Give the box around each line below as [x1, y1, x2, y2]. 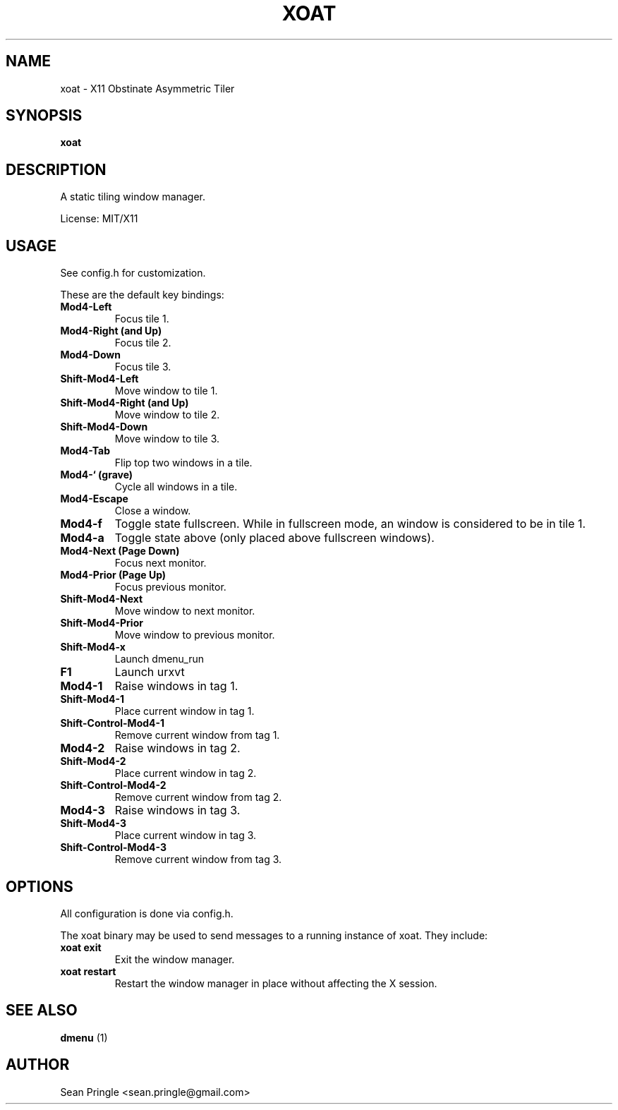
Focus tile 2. [114, 337, 171, 349]
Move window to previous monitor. [114, 629, 275, 641]
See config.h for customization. [60, 267, 206, 279]
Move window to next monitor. [114, 605, 255, 617]
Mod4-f [60, 517, 102, 531]
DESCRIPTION [6, 160, 107, 179]
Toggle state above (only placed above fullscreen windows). [114, 531, 435, 545]
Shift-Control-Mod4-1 [60, 717, 165, 730]
